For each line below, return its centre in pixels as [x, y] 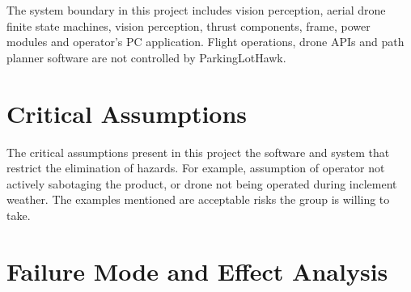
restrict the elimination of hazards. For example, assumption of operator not [196, 168]
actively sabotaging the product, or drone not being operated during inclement [202, 183]
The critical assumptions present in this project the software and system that [198, 152]
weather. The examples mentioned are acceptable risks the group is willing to [198, 199]
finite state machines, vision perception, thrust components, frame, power [189, 25]
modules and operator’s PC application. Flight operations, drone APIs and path [205, 42]
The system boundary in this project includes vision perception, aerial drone [196, 10]
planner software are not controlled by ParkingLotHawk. [146, 57]
